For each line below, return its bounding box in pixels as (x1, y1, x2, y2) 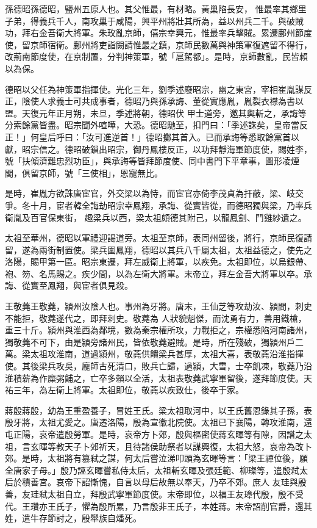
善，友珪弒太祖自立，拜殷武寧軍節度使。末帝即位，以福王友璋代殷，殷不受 (5, 487, 304, 500)
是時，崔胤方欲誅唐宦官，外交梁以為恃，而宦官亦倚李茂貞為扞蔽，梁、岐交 (5, 187, 304, 200)
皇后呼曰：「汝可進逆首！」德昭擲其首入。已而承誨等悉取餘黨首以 (38, 130, 299, 143)
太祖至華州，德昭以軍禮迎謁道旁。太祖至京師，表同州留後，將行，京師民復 (5, 231, 304, 244)
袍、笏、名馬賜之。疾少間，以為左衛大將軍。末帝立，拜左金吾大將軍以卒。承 (5, 267, 312, 280)
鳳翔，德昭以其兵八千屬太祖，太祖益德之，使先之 (115, 243, 312, 256)
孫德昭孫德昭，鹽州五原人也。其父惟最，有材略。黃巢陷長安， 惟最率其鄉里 (5, 2, 307, 15)
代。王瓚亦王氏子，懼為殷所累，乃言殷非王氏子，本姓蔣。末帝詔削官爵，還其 (5, 499, 312, 512)
